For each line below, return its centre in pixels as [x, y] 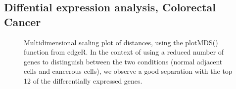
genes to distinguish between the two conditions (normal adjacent [123, 61]
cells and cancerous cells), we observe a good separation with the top [128, 71]
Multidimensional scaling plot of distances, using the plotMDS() [121, 42]
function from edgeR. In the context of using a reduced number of [124, 52]
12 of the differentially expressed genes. [83, 80]
